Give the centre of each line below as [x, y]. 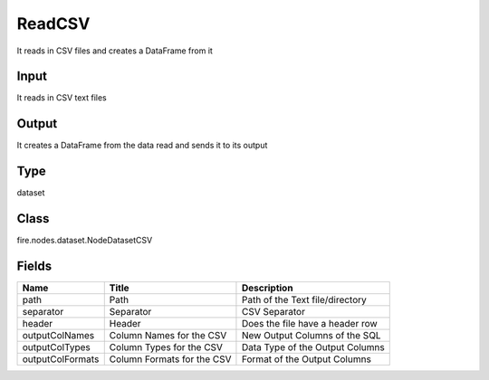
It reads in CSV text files [62, 98]
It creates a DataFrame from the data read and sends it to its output [142, 146]
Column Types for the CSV [166, 347]
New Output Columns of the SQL [311, 336]
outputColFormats [61, 359]
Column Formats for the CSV [170, 359]
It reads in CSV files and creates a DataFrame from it [115, 51]
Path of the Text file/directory [304, 300]
